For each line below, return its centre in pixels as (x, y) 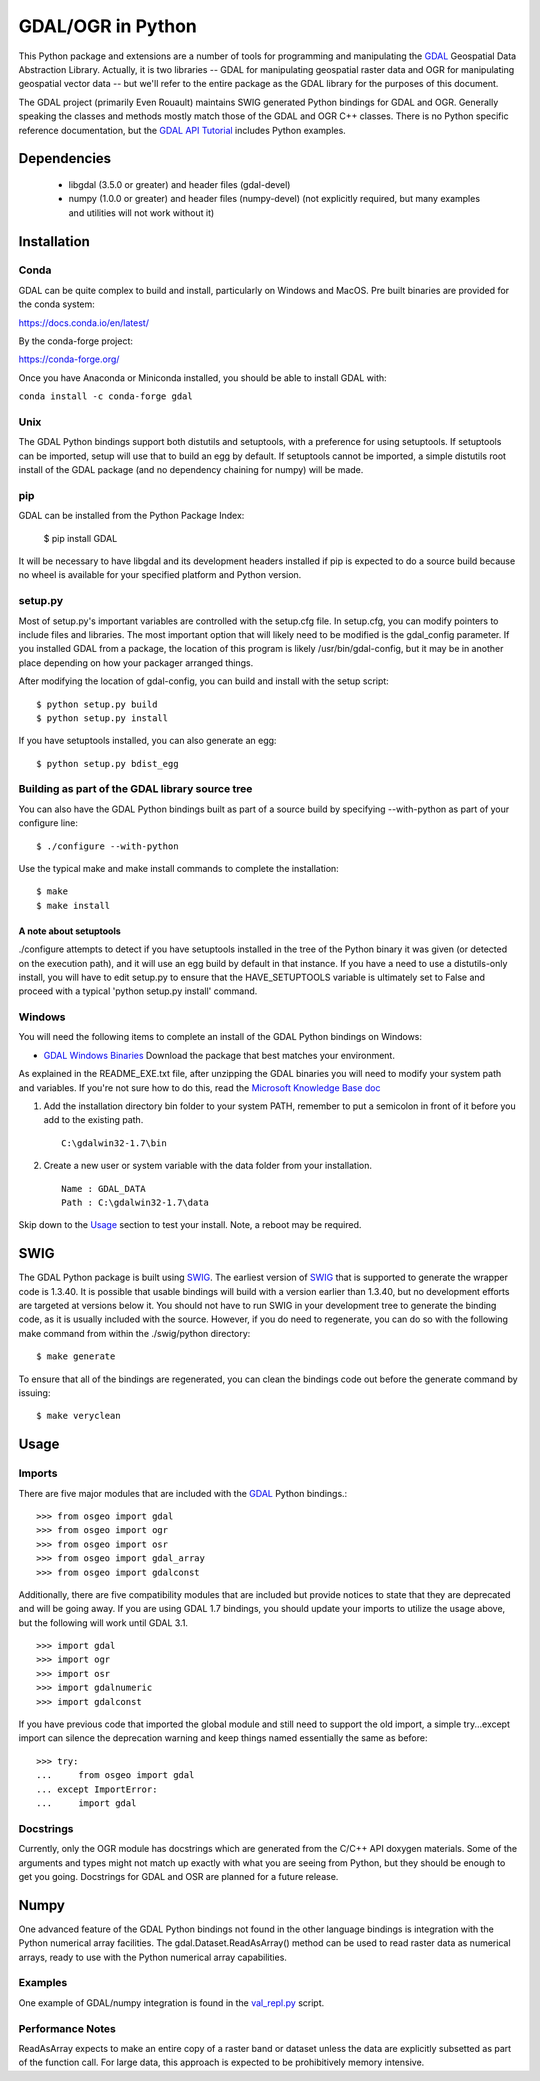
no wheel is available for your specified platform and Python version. (160, 575)
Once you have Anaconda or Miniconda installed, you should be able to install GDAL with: (202, 377)
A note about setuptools (70, 931)
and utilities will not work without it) (141, 212)
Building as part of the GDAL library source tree (135, 789)
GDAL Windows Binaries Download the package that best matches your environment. (219, 1055)
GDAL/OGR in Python (107, 26)
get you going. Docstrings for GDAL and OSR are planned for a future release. (178, 1876)
